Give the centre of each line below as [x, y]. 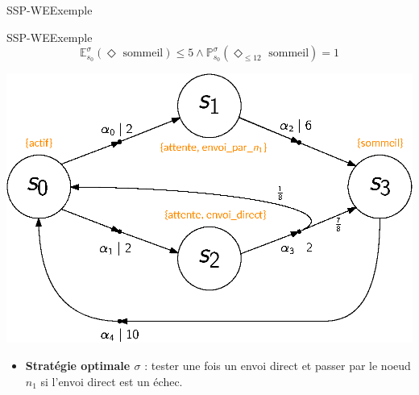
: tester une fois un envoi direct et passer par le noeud [278, 365]
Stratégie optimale [78, 365]
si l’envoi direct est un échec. [112, 381]
